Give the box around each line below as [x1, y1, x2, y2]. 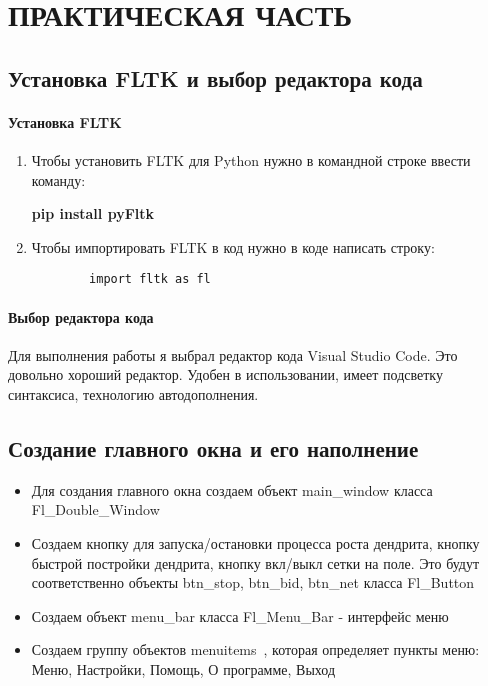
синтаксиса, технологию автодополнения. [8, 383, 259, 404]
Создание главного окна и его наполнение [8, 432, 419, 463]
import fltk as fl [89, 272, 211, 287]
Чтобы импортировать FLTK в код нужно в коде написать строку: [31, 236, 435, 257]
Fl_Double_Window [31, 499, 160, 520]
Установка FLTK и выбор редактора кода [8, 62, 423, 93]
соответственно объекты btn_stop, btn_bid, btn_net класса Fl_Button [31, 572, 475, 593]
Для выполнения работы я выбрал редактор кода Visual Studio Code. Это [8, 344, 458, 365]
